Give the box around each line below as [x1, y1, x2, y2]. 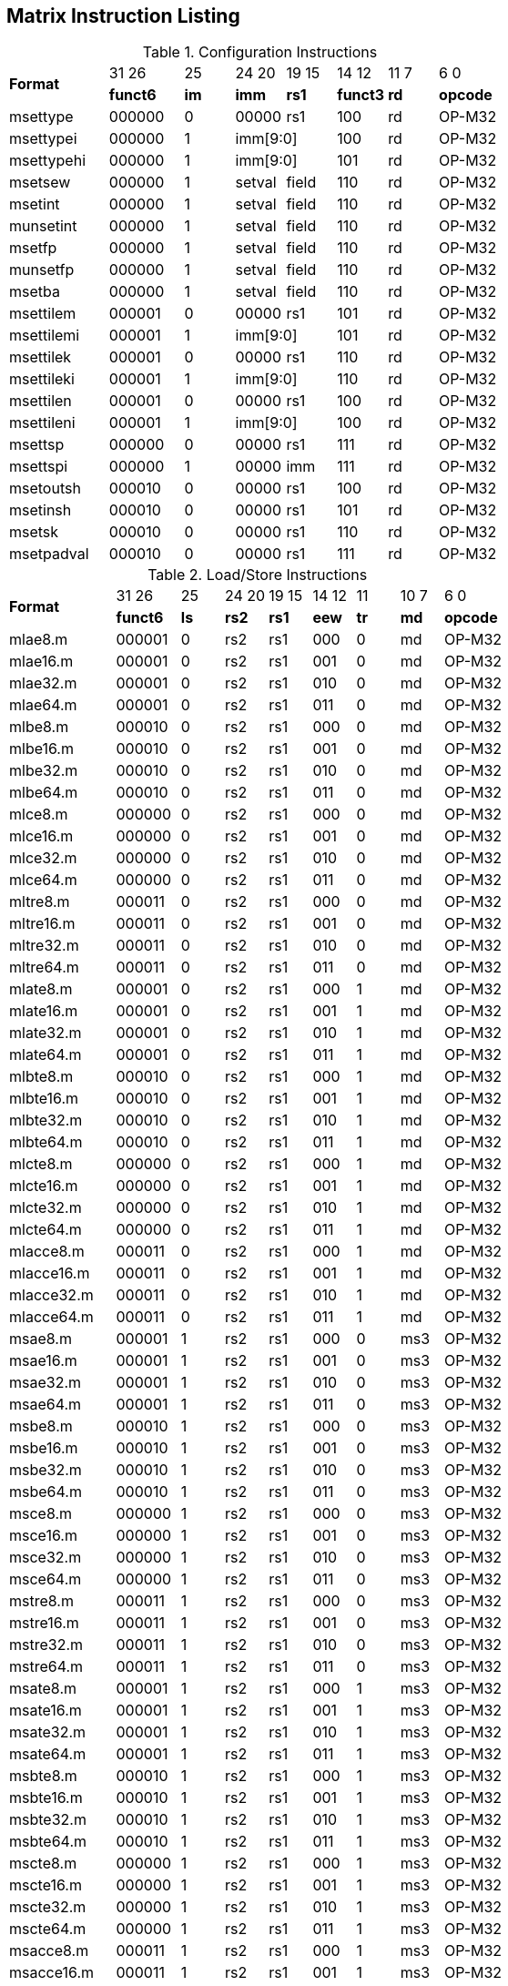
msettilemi [9, 326, 80, 345]
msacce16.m [9, 1963, 95, 1982]
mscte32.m [9, 1898, 86, 1917]
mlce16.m [9, 827, 74, 846]
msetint [9, 195, 60, 214]
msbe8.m [9, 1417, 73, 1436]
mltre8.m [9, 892, 70, 912]
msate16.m [9, 1701, 82, 1720]
